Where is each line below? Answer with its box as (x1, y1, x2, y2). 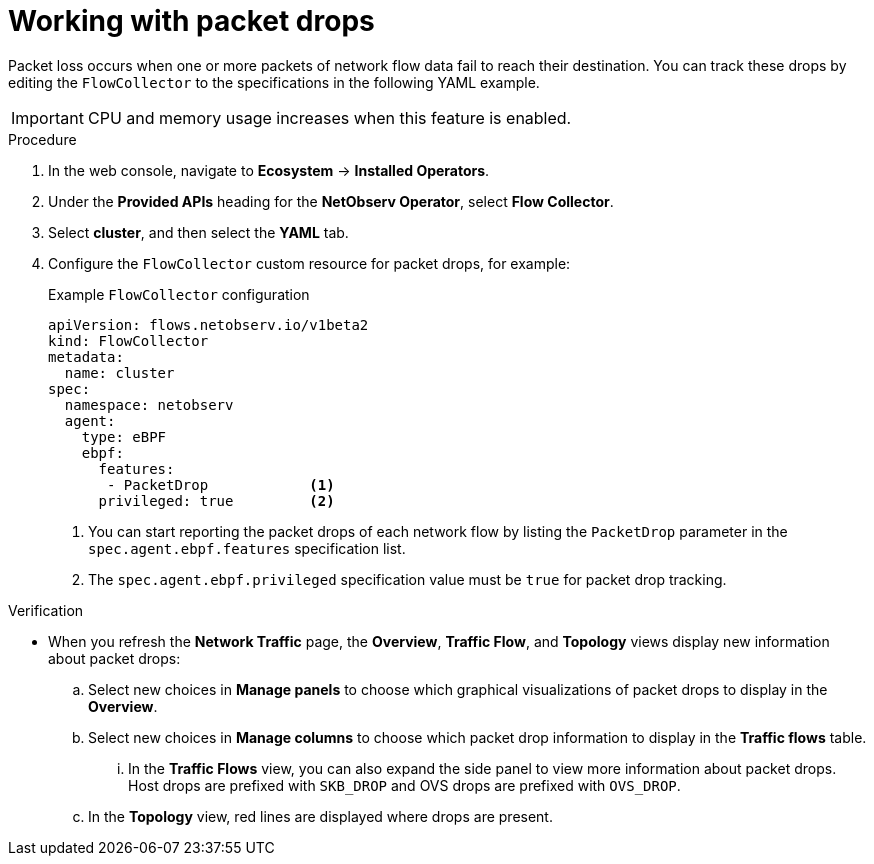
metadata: (48, 348, 124, 365)
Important (11, 107, 84, 128)
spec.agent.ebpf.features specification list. (88, 539, 406, 557)
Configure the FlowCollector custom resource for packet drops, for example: (48, 254, 571, 272)
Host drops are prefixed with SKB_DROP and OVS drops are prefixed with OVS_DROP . (128, 776, 681, 794)
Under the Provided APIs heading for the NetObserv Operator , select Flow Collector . (48, 192, 614, 210)
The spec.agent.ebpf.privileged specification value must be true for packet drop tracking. (88, 570, 727, 588)
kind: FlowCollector (48, 332, 209, 349)
